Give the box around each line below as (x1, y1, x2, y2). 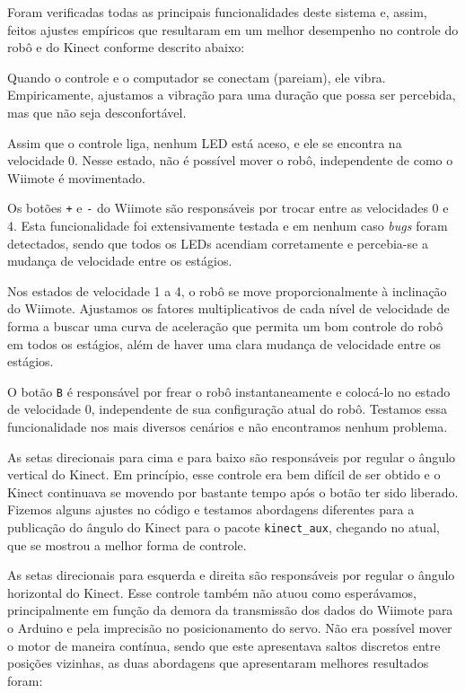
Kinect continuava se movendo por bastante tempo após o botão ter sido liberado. (7, 482, 459, 501)
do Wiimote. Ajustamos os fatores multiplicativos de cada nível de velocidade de (7, 299, 450, 318)
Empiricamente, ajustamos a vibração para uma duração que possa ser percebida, (7, 85, 456, 104)
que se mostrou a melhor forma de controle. (7, 535, 247, 554)
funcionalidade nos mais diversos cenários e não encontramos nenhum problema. (7, 417, 448, 435)
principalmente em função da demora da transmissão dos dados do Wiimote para (7, 601, 453, 619)
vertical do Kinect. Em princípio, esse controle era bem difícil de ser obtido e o (7, 465, 441, 484)
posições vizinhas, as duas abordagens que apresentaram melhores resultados (7, 654, 429, 672)
